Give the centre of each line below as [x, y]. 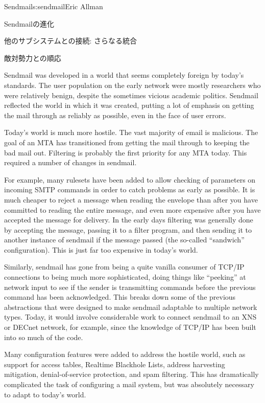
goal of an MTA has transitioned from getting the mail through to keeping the [127, 142]
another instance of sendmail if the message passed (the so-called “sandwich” [124, 240]
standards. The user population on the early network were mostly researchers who [132, 85]
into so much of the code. [44, 337]
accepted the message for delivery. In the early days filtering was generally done [129, 220]
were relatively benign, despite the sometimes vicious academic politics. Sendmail [131, 95]
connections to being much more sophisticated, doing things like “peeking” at [125, 277]
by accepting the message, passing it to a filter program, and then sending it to [128, 229]
